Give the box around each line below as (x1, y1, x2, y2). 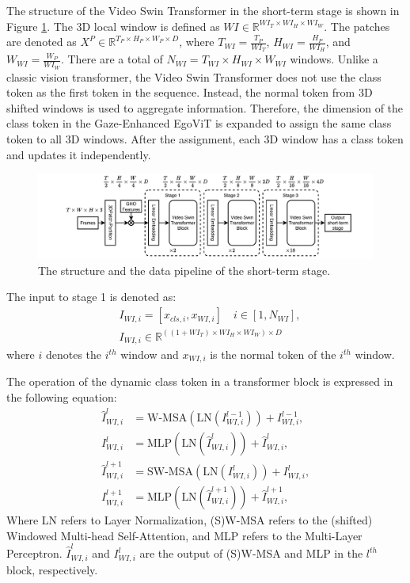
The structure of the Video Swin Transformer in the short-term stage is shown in (6, 2, 400, 18)
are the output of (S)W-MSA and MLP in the (139, 545, 363, 562)
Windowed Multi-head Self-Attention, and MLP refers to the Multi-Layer (6, 527, 363, 543)
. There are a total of (60, 51, 163, 67)
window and (120, 346, 179, 363)
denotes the (45, 346, 102, 363)
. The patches (324, 17, 390, 34)
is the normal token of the (210, 346, 336, 363)
